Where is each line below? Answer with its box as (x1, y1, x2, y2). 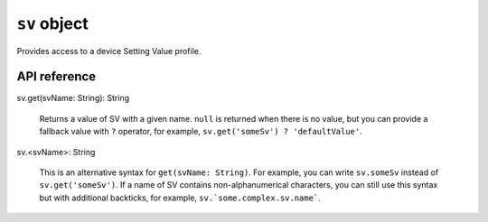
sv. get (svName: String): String (16, 93, 130, 104)
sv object (16, 14, 89, 33)
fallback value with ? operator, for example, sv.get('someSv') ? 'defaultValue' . (39, 126, 363, 137)
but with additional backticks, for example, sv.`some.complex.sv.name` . (39, 192, 321, 203)
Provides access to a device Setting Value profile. (16, 45, 202, 56)
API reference (16, 69, 97, 85)
